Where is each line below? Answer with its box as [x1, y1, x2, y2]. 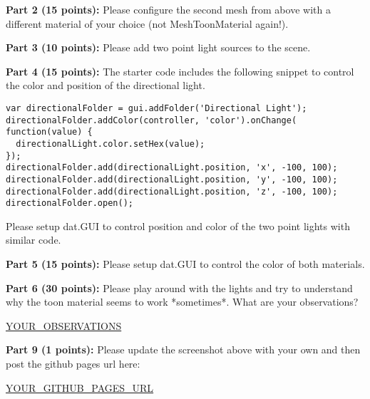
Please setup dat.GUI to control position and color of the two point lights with [6, 218, 350, 233]
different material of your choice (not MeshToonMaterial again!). [6, 16, 289, 31]
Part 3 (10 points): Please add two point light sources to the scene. [6, 40, 311, 55]
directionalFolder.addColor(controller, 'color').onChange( [6, 115, 297, 125]
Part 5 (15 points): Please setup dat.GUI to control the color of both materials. [6, 256, 365, 271]
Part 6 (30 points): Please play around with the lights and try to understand [6, 280, 353, 295]
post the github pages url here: [6, 356, 140, 371]
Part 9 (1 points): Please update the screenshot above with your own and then [6, 342, 361, 357]
